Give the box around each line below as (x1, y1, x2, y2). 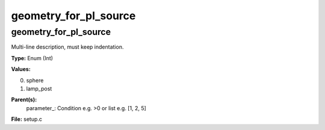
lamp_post (26, 85, 52, 92)
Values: (11, 66, 31, 73)
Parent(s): (11, 96, 37, 104)
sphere (26, 76, 44, 84)
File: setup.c (11, 116, 42, 123)
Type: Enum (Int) (11, 54, 54, 61)
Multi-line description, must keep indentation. (11, 43, 124, 51)
